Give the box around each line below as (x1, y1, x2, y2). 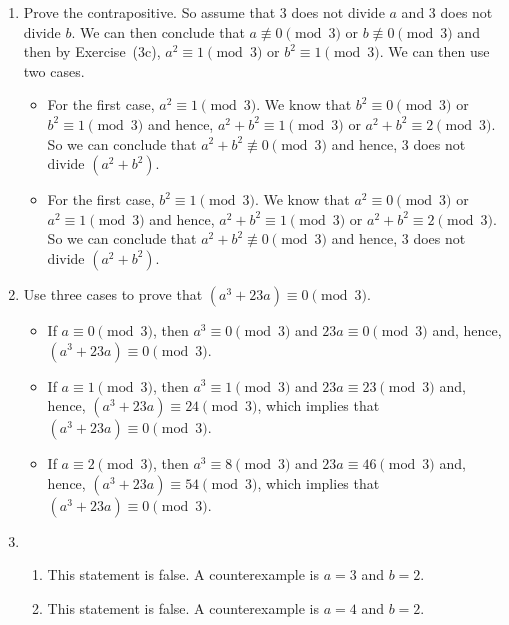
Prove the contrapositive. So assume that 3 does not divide (23, 2, 385, 22)
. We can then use (379, 41, 490, 62)
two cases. (23, 60, 85, 81)
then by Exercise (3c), (23, 41, 161, 62)
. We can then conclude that (71, 21, 245, 42)
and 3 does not (401, 2, 493, 22)
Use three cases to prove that (23, 283, 203, 304)
